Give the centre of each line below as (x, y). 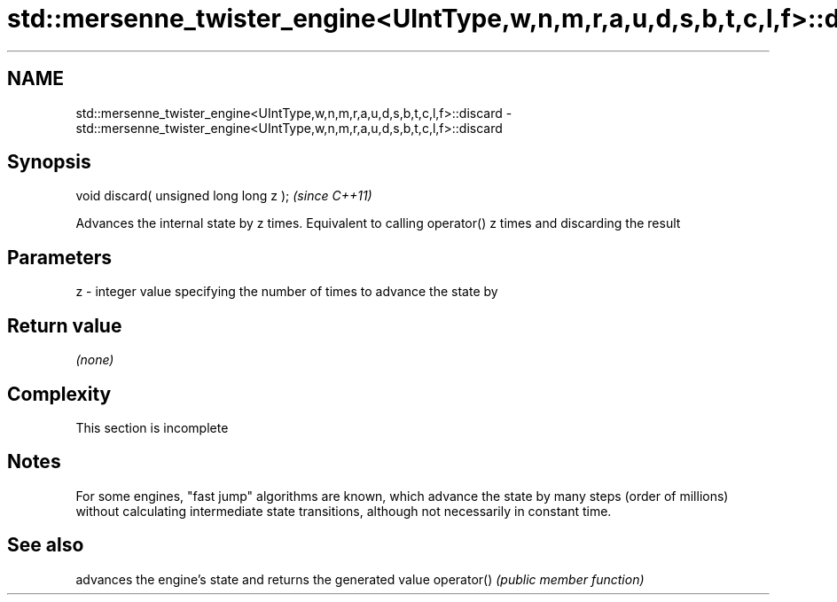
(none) (95, 360)
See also (46, 545)
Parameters (59, 257)
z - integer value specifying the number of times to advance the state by (287, 292)
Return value (65, 325)
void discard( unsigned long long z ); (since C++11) (224, 196)
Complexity (59, 394)
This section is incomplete (152, 427)
